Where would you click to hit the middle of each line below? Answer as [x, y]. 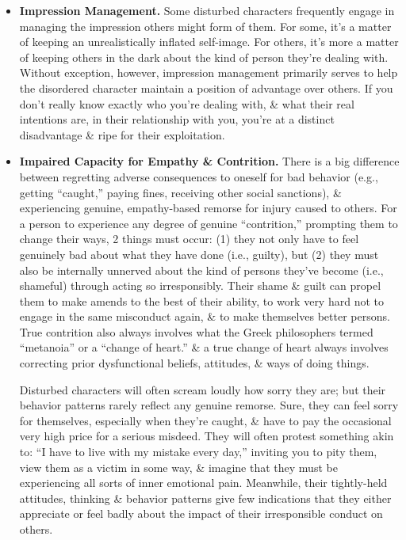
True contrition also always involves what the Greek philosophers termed [196, 331]
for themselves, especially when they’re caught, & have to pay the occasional [205, 420]
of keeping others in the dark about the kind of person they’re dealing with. [204, 57]
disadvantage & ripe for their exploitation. [122, 134]
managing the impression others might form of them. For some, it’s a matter [205, 26]
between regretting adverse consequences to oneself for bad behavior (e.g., [199, 176]
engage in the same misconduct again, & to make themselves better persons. [205, 316]
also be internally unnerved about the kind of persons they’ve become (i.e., [201, 270]
